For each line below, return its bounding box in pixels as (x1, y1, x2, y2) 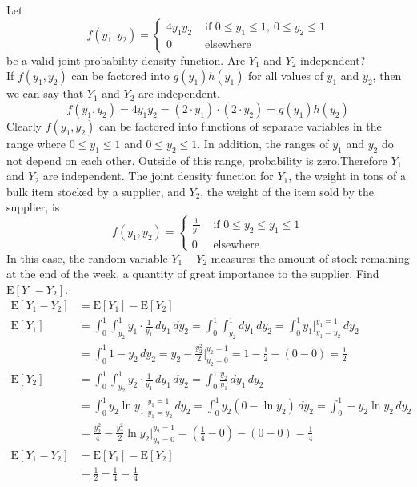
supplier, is (6, 199, 60, 215)
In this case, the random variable (6, 249, 168, 266)
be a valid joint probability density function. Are (6, 51, 246, 68)
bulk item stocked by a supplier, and (6, 183, 186, 199)
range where (6, 135, 66, 151)
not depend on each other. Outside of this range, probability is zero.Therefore (6, 151, 387, 168)
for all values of (248, 67, 323, 84)
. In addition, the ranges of (197, 135, 329, 151)
